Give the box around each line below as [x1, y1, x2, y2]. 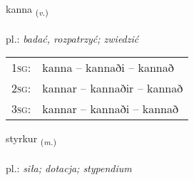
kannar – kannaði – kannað [42, 100, 178, 117]
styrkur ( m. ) [6, 131, 56, 148]
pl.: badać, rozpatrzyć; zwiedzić [6, 31, 139, 46]
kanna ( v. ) [6, 1, 48, 18]
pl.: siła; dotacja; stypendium [6, 161, 132, 176]
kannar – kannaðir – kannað [42, 80, 183, 97]
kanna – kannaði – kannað [42, 59, 174, 76]
